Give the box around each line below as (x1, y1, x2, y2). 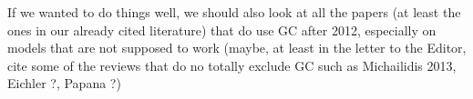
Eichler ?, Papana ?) (7, 74, 121, 93)
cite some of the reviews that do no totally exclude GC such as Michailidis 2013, (7, 55, 457, 74)
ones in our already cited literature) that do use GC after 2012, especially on (7, 20, 437, 39)
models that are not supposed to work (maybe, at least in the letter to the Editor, (7, 38, 467, 57)
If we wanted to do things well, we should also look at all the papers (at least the (7, 3, 461, 21)
